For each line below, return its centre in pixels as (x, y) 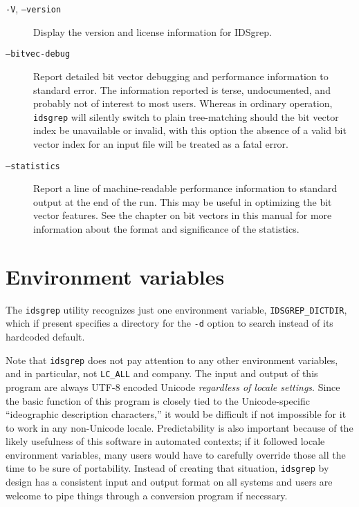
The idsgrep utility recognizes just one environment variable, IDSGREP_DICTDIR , (176, 309)
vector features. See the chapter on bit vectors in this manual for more (183, 215)
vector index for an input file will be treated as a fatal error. (161, 143)
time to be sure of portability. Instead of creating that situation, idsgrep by (167, 468)
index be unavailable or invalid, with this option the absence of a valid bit (190, 130)
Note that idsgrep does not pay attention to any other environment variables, (172, 360)
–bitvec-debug (38, 54)
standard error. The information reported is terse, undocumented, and (182, 89)
